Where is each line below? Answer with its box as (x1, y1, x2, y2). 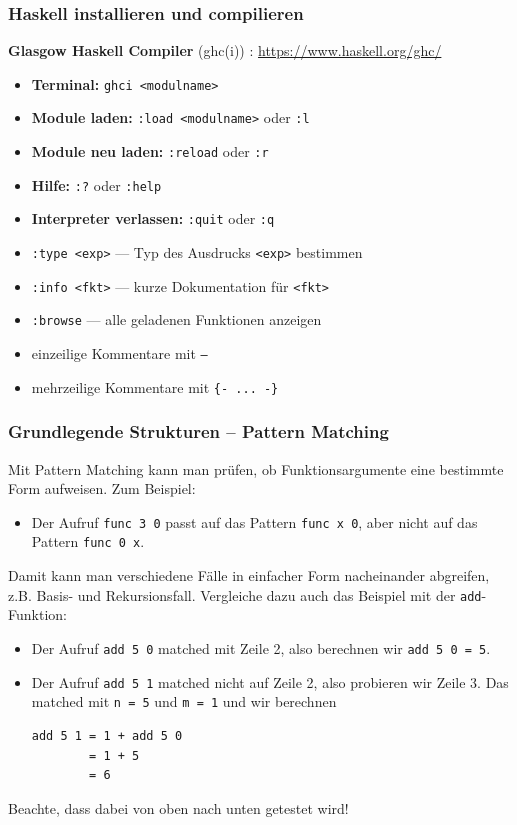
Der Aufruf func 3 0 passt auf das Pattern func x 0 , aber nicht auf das (31, 511, 478, 532)
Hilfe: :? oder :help (31, 174, 162, 195)
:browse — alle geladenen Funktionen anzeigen (31, 309, 322, 330)
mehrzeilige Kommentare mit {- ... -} (31, 376, 279, 397)
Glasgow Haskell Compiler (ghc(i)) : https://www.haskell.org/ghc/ (8, 40, 442, 61)
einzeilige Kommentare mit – (31, 343, 208, 364)
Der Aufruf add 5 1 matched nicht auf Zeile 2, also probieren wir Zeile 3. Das (31, 671, 509, 692)
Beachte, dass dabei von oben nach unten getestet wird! (8, 797, 349, 818)
